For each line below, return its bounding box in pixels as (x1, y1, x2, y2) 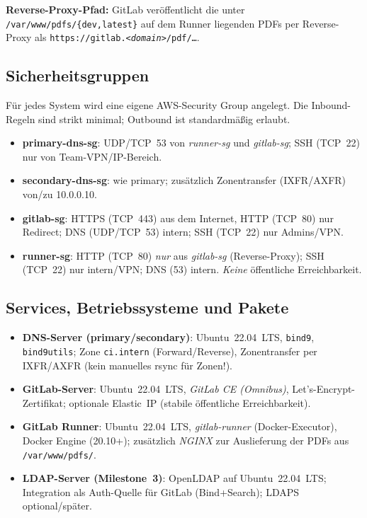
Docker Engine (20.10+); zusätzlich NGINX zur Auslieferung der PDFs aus (22, 432, 349, 447)
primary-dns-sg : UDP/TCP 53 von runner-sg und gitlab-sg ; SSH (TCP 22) (22, 135, 360, 150)
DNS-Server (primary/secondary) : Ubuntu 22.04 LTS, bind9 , (22, 330, 315, 345)
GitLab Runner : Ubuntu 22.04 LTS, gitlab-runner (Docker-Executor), (22, 419, 337, 434)
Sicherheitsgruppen (6, 64, 149, 86)
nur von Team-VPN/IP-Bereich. (22, 149, 162, 163)
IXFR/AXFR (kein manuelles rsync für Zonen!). (22, 357, 232, 372)
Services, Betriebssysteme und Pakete (6, 297, 289, 318)
